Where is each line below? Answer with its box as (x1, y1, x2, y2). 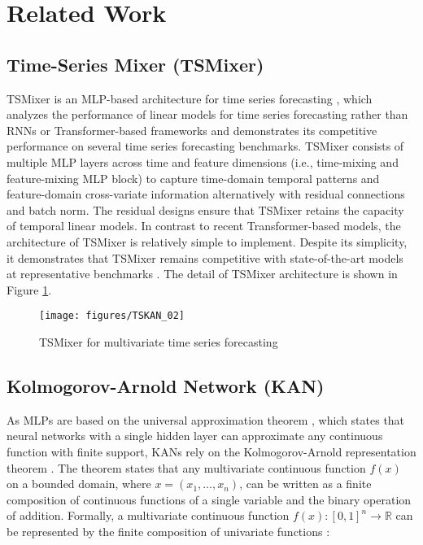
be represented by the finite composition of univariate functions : (7, 522, 330, 539)
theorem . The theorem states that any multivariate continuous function (7, 459, 366, 476)
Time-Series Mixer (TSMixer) (7, 51, 264, 76)
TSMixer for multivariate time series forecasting (39, 333, 278, 350)
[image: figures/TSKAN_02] (39, 310, 185, 322)
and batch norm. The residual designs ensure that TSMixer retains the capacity (7, 201, 404, 218)
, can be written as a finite (239, 475, 372, 492)
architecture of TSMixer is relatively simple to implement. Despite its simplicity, (7, 233, 408, 250)
